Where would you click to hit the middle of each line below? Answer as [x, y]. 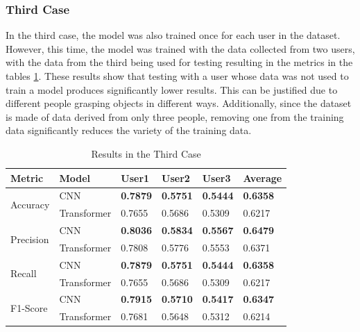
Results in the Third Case [146, 153]
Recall [24, 273]
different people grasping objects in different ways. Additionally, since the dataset [179, 103]
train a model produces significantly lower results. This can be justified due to [172, 89]
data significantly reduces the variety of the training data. [129, 130]
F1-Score [29, 307]
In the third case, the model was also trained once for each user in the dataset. [173, 35]
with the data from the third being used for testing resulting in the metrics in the [179, 62]
